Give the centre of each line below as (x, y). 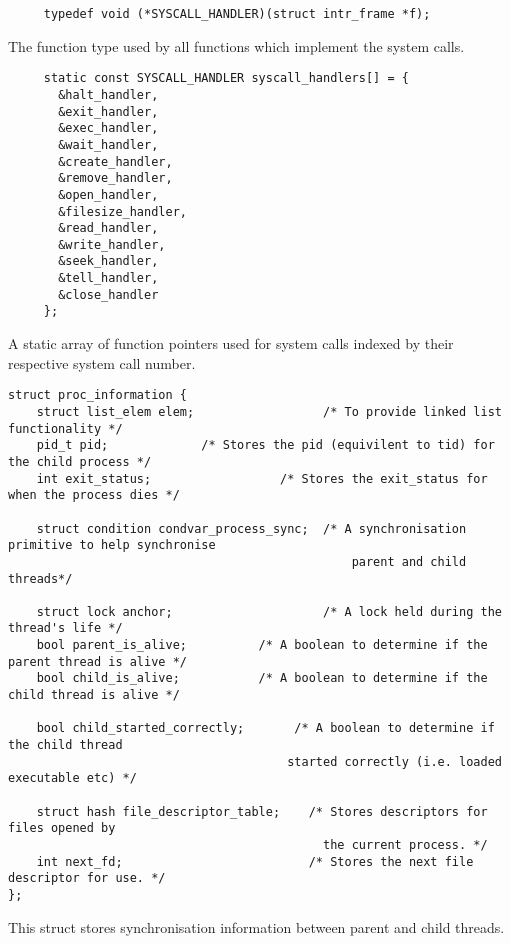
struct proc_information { (97, 395)
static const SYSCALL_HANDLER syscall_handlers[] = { (226, 78)
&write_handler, (112, 244)
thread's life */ (65, 628)
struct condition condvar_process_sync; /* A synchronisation (251, 528)
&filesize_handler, (122, 211)
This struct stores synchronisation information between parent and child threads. (256, 926)
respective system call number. (102, 362)
